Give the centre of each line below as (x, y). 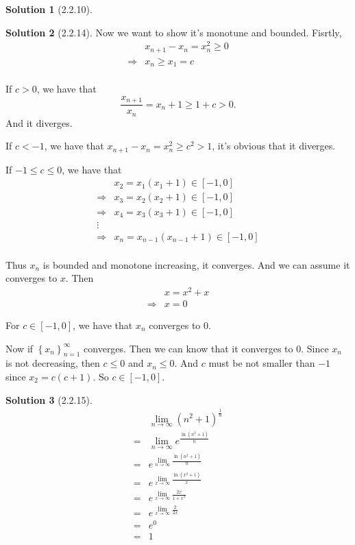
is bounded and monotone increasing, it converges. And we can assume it (196, 264)
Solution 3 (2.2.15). (49, 399)
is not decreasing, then (53, 363)
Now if (20, 348)
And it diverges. (39, 122)
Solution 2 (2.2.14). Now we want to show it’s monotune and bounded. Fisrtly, (174, 32)
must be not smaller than (262, 363)
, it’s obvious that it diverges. (274, 146)
